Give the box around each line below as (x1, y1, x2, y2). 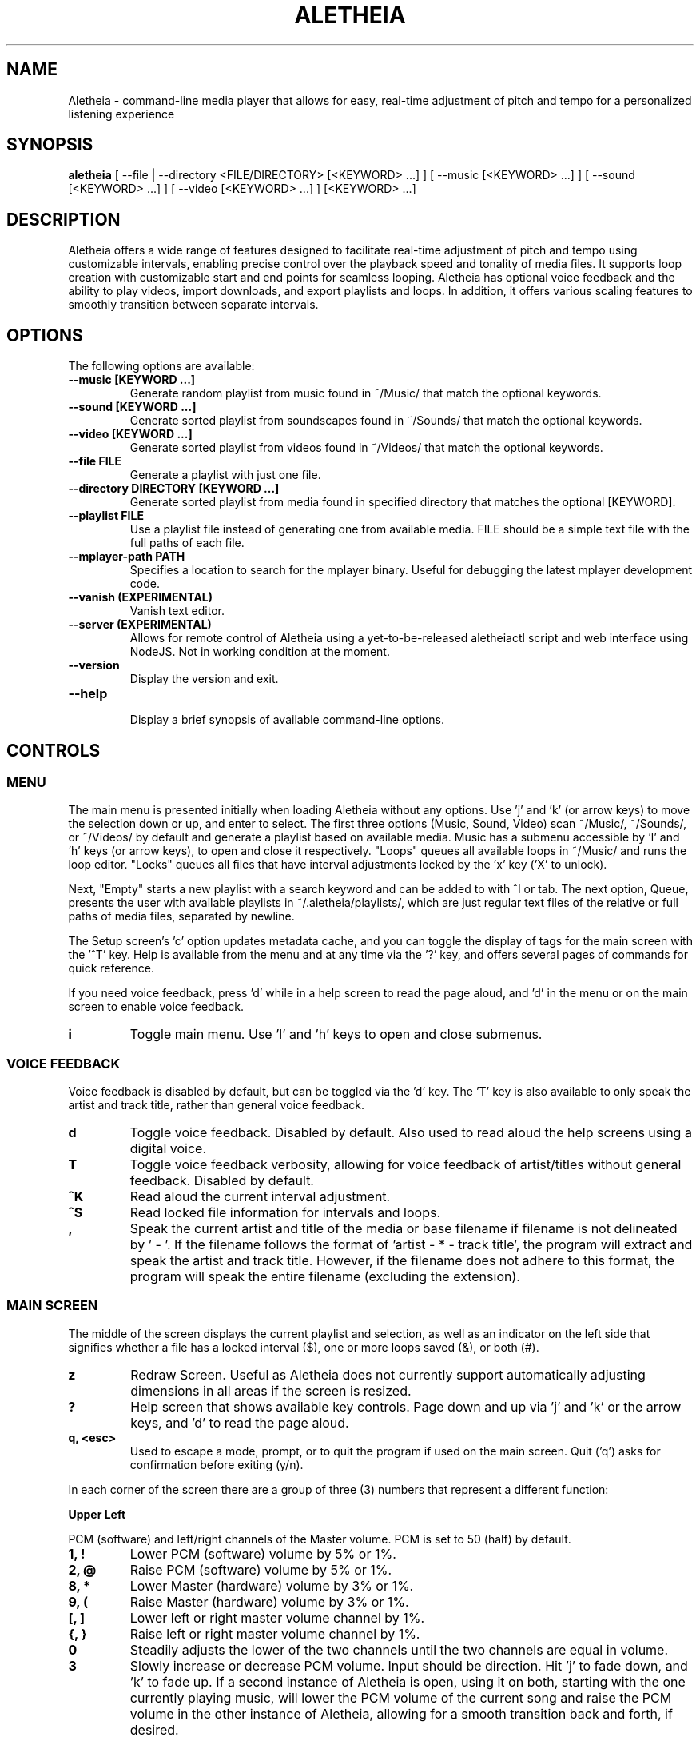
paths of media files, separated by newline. (68, 909, 295, 924)
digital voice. (129, 1140, 207, 1157)
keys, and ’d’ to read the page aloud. (130, 1414, 349, 1431)
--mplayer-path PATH (68, 549, 185, 564)
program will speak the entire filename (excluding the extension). (129, 1268, 520, 1285)
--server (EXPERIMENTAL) (68, 617, 212, 632)
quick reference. (68, 961, 155, 976)
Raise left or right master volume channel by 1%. (129, 1625, 420, 1642)
